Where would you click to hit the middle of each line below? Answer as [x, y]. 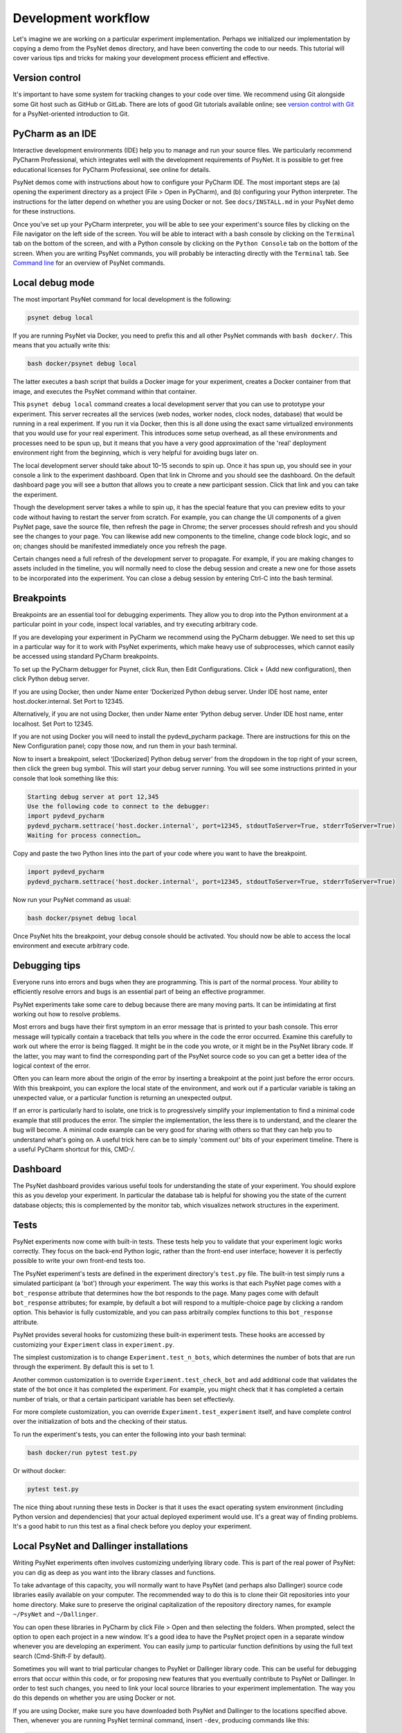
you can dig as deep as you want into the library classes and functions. [114, 1572]
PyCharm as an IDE [55, 133]
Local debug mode [54, 283]
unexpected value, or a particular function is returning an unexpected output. [123, 1098]
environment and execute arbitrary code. [71, 946]
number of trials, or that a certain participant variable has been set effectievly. [124, 1399]
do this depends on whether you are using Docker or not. [94, 1698]
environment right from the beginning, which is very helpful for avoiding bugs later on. [136, 453]
